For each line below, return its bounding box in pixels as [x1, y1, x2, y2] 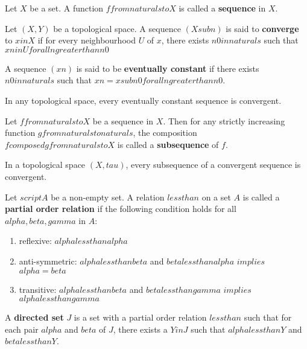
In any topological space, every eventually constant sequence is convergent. [5, 94, 282, 106]
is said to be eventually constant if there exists [76, 62, 259, 74]
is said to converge [226, 22, 299, 34]
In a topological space [5, 158, 86, 171]
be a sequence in [92, 114, 154, 127]
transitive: [19, 283, 57, 295]
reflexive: [19, 234, 52, 247]
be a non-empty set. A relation [51, 190, 165, 203]
